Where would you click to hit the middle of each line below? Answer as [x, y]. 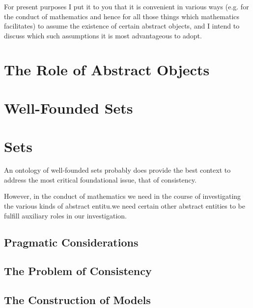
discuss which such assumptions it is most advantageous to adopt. [103, 35]
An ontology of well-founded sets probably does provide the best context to [117, 170]
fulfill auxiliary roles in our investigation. [65, 215]
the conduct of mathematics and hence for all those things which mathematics [122, 16]
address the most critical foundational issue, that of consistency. [100, 179]
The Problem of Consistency [78, 271]
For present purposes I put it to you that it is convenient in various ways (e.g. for [126, 6]
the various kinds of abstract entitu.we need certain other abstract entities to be [125, 206]
